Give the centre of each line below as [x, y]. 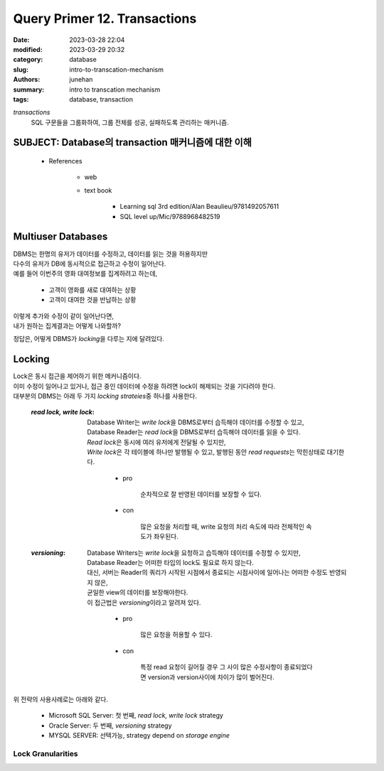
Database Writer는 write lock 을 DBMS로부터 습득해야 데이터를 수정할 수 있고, [196, 422]
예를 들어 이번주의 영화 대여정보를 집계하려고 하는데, [85, 274]
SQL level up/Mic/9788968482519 [170, 216]
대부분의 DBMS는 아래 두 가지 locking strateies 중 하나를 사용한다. [105, 396]
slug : [21, 69]
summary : [29, 90]
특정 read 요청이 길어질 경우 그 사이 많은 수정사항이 [211, 667]
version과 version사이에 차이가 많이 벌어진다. [211, 677]
